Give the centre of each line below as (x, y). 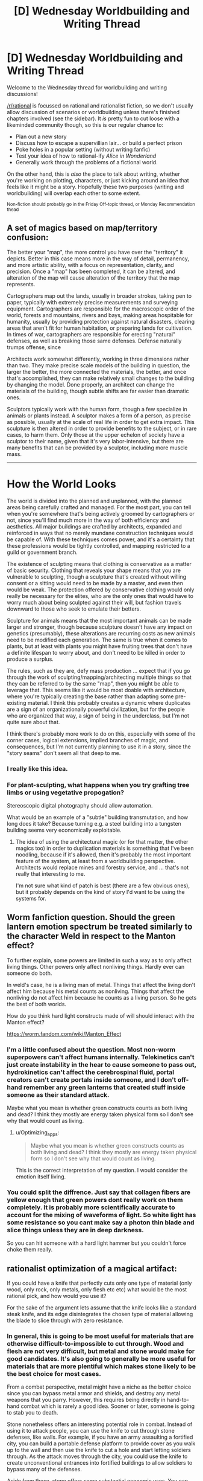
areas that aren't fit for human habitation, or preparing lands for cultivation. (100, 328)
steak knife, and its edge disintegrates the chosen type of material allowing (100, 1314)
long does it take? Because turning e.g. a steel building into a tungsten (94, 823)
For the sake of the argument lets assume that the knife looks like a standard (101, 1307)
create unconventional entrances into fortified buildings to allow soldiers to (100, 1463)
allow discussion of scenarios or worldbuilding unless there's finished (93, 112)
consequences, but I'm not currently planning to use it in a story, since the (99, 747)
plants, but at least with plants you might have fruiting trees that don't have (100, 646)
